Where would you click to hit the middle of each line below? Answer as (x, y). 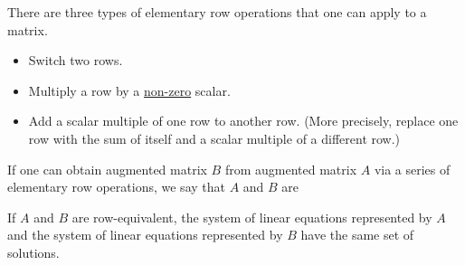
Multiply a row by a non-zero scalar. (129, 90)
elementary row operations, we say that (116, 187)
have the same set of (357, 235)
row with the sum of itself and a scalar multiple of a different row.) (214, 138)
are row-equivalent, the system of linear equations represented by (252, 217)
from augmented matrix (291, 169)
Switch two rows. (76, 60)
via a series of (412, 169)
